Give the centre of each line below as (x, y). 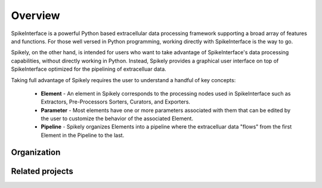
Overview (35, 15)
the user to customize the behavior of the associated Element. (117, 118)
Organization (36, 152)
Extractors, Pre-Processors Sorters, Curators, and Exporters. (116, 102)
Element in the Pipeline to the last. (83, 135)
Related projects (42, 171)
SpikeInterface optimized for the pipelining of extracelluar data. (89, 69)
